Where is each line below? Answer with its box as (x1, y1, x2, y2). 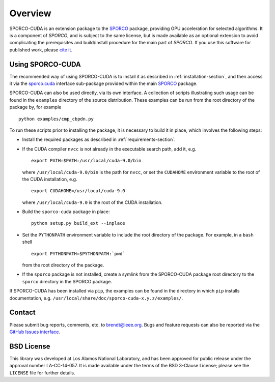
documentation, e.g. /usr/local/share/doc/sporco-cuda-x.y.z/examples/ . (9, 295, 183, 301)
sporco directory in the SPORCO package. (22, 278, 112, 284)
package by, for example (9, 104, 62, 110)
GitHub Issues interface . (9, 329, 61, 335)
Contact (9, 308, 36, 317)
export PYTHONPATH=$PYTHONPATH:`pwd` (31, 251, 126, 256)
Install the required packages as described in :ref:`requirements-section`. (22, 136, 176, 142)
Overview (9, 8, 51, 19)
